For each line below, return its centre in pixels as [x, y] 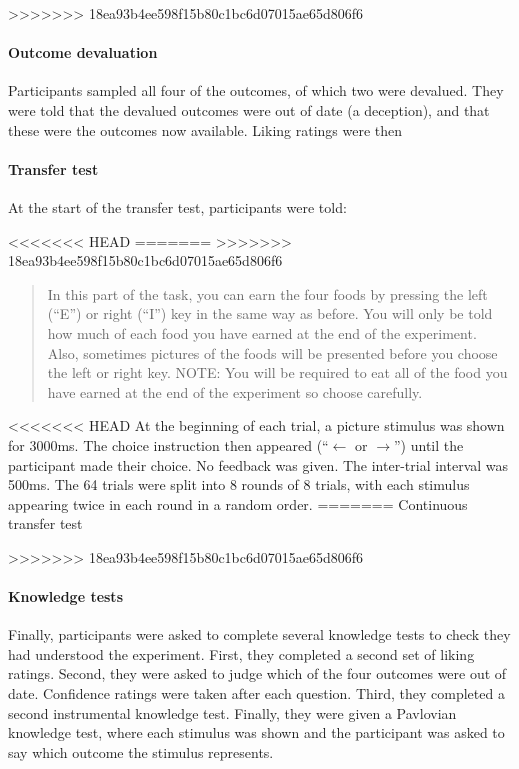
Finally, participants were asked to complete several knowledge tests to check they [259, 634]
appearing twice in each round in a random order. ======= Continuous [238, 503]
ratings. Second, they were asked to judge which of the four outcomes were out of [257, 673]
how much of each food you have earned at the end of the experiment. [262, 332]
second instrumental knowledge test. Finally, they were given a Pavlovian [232, 712]
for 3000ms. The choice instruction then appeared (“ [168, 444]
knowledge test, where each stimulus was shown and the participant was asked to [256, 732]
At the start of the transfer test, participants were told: [177, 206]
